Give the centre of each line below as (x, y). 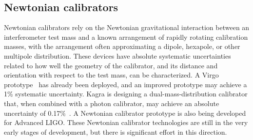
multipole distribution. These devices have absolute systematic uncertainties (117, 55)
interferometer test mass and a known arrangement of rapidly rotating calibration (126, 37)
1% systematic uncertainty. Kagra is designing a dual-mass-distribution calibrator (126, 94)
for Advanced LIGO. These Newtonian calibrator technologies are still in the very (126, 122)
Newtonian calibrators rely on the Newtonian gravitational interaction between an (127, 27)
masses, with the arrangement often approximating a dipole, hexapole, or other (122, 46)
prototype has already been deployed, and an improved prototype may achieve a (126, 84)
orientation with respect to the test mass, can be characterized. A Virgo (111, 75)
